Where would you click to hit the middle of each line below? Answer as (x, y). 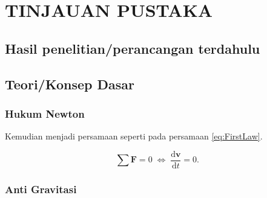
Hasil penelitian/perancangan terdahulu (133, 48)
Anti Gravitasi (41, 189)
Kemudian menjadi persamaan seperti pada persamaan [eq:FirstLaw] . (134, 136)
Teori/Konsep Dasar (70, 84)
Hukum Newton (45, 113)
